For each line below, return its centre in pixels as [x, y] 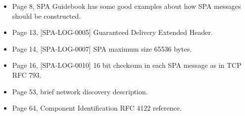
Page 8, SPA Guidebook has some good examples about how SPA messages [126, 6]
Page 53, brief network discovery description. [80, 91]
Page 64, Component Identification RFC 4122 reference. [97, 108]
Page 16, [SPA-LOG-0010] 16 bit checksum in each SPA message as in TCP [127, 65]
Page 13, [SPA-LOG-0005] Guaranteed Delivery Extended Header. [112, 32]
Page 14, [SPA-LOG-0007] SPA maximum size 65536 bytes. [102, 48]
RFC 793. [27, 74]
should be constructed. [47, 15]
